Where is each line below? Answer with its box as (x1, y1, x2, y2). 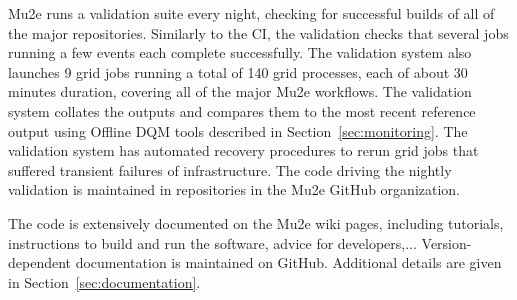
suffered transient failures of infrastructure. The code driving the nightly (8, 159, 452, 180)
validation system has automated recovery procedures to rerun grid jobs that (8, 140, 479, 161)
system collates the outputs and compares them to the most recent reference (8, 100, 476, 121)
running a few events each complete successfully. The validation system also (8, 42, 472, 63)
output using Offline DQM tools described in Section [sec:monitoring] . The (8, 120, 468, 141)
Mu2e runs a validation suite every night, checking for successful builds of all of (8, 3, 495, 23)
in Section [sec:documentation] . (8, 271, 201, 292)
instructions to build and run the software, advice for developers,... (8, 232, 417, 253)
